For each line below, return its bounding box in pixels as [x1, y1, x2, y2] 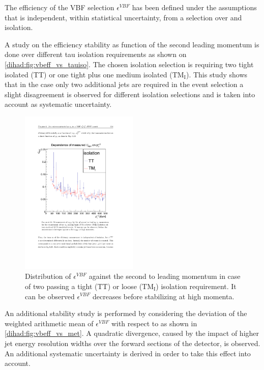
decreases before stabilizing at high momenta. [92, 291, 234, 301]
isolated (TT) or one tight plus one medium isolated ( [5, 69, 172, 79]
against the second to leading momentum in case [89, 271, 241, 281]
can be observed [25, 291, 75, 301]
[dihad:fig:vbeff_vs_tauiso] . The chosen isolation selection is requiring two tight [5, 59, 254, 69]
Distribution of [25, 271, 71, 281]
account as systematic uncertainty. [5, 99, 112, 109]
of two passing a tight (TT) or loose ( [25, 280, 142, 291]
